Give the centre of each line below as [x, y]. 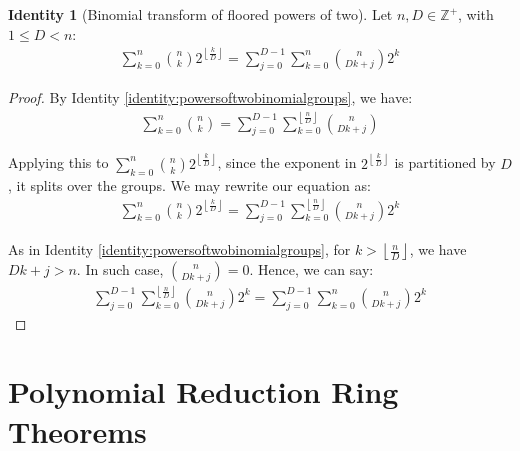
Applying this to [58, 162]
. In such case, [120, 269]
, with [476, 14]
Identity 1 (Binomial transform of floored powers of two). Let [200, 14]
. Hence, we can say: [311, 269]
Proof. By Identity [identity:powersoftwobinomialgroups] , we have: [210, 97]
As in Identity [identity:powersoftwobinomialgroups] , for [179, 249]
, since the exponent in [287, 162]
